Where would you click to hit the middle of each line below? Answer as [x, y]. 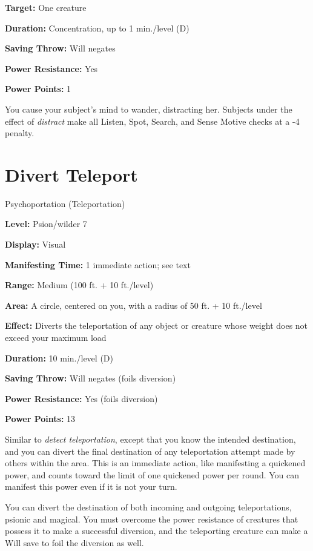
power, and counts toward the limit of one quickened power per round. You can [152, 474]
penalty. [20, 133]
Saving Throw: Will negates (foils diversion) [91, 378]
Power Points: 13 [40, 419]
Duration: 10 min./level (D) [59, 358]
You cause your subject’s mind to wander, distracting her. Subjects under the [149, 109]
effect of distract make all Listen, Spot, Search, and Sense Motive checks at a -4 [152, 121]
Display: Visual [35, 244]
